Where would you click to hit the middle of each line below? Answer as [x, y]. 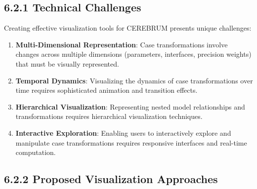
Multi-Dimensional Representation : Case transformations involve [122, 44]
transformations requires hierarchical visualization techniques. [109, 116]
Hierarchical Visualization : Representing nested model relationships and [130, 106]
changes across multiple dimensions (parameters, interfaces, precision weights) [133, 54]
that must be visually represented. [67, 63]
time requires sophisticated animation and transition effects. [107, 90]
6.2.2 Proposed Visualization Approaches [111, 179]
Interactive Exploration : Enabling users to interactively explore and [123, 132]
